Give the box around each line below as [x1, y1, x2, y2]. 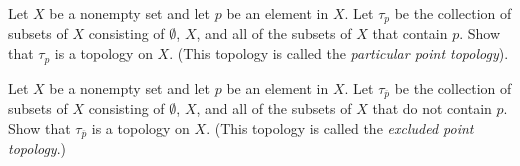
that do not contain [372, 97, 492, 118]
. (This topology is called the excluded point [206, 117, 474, 138]
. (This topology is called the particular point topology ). [169, 43, 509, 64]
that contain [372, 23, 448, 44]
